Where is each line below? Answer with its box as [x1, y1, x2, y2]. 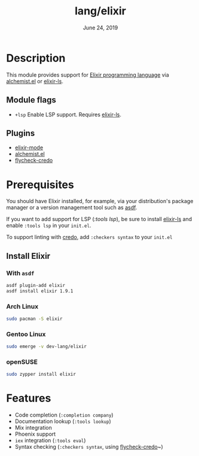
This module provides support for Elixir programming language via [6, 71, 169, 78]
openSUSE [6, 358, 38, 366]
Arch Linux [6, 302, 39, 310]
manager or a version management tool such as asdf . [6, 204, 137, 211]
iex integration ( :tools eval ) [14, 437, 86, 444]
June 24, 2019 [82, 24, 118, 31]
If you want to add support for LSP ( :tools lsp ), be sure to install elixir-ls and [6, 216, 192, 223]
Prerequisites [6, 178, 75, 191]
